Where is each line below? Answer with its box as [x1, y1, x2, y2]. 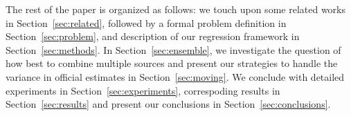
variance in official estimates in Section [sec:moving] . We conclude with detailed [6, 69, 345, 84]
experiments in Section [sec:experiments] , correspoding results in [6, 83, 280, 97]
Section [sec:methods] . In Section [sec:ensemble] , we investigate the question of [6, 42, 341, 57]
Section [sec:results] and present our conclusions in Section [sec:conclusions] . [6, 97, 331, 111]
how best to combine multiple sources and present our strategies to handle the [6, 56, 338, 70]
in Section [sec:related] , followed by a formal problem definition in [6, 15, 287, 30]
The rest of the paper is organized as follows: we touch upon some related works [6, 2, 345, 16]
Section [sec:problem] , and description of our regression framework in [6, 29, 300, 43]
